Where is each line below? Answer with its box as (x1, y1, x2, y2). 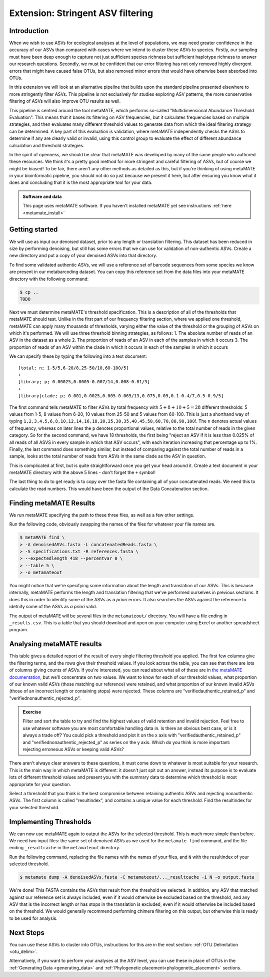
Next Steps (9, 928, 44, 937)
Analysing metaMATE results (9, 640, 102, 648)
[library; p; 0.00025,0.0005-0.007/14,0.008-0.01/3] (18, 379, 150, 385)
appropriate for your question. (9, 781, 71, 787)
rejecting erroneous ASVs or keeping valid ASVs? (22, 747, 124, 753)
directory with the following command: (9, 276, 89, 282)
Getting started (9, 225, 58, 234)
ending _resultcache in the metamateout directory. (9, 845, 120, 851)
